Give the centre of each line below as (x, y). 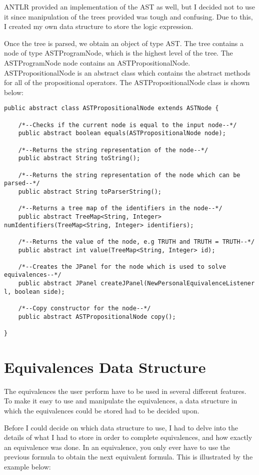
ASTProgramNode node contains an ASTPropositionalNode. (97, 62)
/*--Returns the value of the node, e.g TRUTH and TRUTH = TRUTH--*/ (136, 242)
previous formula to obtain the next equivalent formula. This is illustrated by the (128, 457)
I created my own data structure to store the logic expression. (99, 26)
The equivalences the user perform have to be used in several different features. (125, 391)
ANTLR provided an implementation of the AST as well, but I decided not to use (129, 7)
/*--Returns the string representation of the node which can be (129, 175)
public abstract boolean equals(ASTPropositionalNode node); (122, 133)
